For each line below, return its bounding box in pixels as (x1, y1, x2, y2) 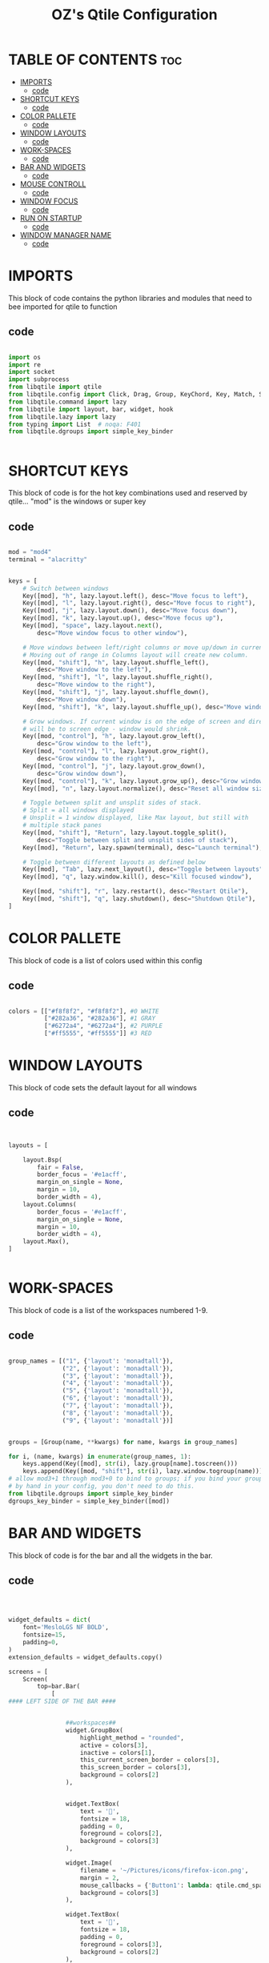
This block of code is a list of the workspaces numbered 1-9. (8, 1306, 208, 1315)
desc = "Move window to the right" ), (37, 680, 156, 689)
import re (8, 360, 42, 369)
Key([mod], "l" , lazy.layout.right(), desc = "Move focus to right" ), (22, 599, 256, 608)
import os (8, 353, 42, 361)
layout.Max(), (22, 1238, 70, 1246)
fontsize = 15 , (22, 1631, 66, 1639)
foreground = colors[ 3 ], (79, 1940, 163, 1949)
